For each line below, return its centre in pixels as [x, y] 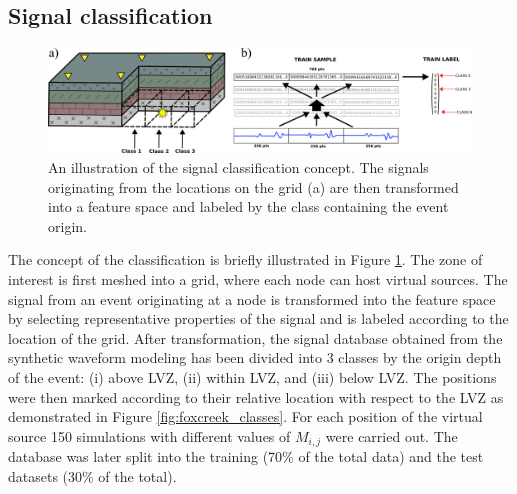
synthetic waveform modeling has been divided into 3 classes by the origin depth [255, 357]
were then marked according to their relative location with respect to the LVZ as [256, 396]
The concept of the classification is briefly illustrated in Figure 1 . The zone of [245, 259]
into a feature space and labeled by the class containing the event [248, 206]
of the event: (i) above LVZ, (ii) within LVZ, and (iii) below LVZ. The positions [252, 376]
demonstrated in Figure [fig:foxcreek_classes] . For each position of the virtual [245, 416]
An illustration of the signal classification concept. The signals [238, 166]
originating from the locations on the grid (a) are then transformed [253, 186]
